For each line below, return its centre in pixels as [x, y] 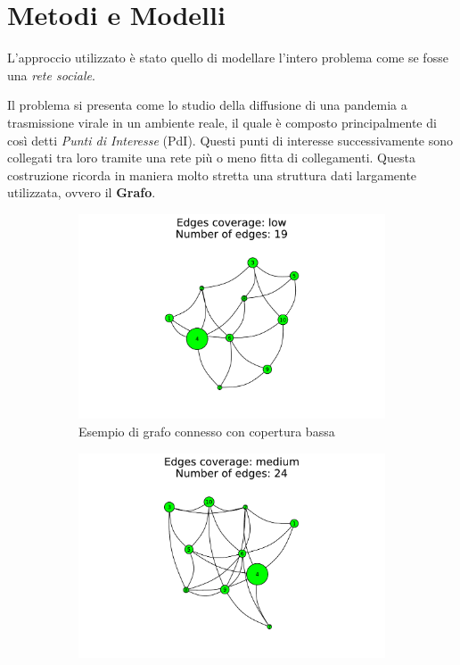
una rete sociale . [51, 75]
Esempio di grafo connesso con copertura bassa [207, 431]
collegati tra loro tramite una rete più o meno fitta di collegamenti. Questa [211, 158]
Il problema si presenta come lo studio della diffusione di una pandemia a [207, 105]
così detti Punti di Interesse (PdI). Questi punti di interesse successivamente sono [230, 140]
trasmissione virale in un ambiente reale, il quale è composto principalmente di [222, 122]
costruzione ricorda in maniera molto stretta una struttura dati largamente [212, 175]
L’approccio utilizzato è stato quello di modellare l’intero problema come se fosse [228, 58]
